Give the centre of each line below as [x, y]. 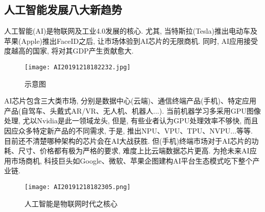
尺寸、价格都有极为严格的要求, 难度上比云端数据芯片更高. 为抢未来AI [134, 151]
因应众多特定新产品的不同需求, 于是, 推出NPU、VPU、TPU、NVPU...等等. [128, 131]
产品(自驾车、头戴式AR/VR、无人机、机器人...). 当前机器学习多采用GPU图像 [132, 110]
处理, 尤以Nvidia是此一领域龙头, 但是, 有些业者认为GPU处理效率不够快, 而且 [131, 121]
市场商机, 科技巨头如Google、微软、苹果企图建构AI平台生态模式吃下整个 [132, 160]
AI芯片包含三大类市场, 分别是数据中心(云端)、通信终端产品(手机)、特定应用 [130, 101]
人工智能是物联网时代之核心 [71, 203]
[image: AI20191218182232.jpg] [78, 67]
